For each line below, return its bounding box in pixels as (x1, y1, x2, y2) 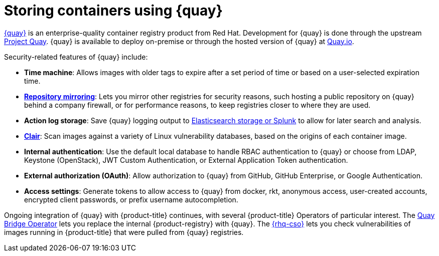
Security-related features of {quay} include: (4, 52, 148, 61)
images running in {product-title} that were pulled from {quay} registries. (4, 227, 244, 236)
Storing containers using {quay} (4, 2, 223, 19)
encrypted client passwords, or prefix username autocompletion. (24, 195, 238, 204)
